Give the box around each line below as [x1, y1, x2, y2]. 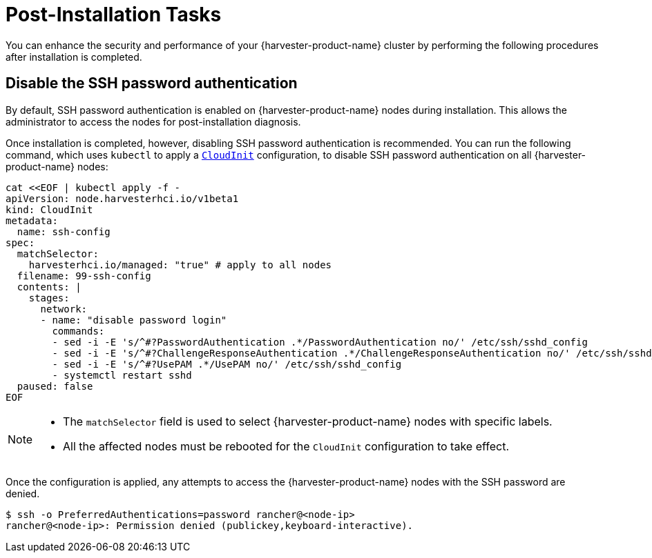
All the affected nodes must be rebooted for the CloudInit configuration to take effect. [63, 439, 510, 453]
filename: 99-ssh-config [17, 270, 151, 281]
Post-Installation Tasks [6, 3, 222, 26]
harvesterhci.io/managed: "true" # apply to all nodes [28, 259, 332, 270]
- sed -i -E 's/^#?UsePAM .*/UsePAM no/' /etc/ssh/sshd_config [52, 358, 402, 370]
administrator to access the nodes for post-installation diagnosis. [6, 115, 301, 128]
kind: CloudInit [6, 203, 93, 215]
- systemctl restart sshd [52, 369, 192, 381]
